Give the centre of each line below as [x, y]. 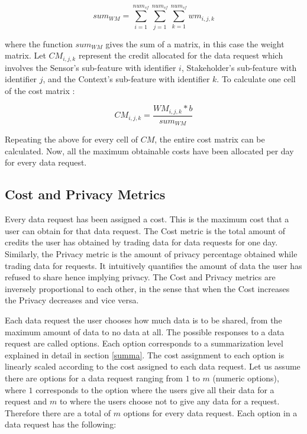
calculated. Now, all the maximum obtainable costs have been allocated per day [149, 150]
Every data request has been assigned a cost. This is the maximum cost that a [147, 219]
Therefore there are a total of [58, 412]
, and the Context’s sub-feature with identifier [126, 79]
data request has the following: [61, 424]
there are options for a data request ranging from [94, 378]
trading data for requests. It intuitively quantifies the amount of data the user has [153, 265]
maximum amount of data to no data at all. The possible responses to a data [145, 331]
